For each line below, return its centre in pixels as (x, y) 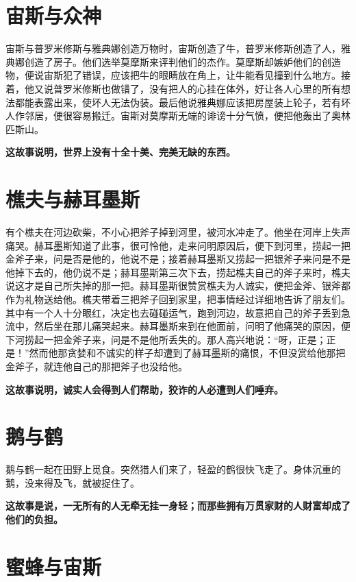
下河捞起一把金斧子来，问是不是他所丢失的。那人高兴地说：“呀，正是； (166, 339)
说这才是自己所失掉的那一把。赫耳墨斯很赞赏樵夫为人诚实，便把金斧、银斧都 (178, 286)
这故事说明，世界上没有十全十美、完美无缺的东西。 (120, 152)
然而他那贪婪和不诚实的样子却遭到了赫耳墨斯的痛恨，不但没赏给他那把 (187, 353)
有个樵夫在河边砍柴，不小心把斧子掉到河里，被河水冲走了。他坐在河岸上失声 (178, 232)
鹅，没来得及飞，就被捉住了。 (73, 482)
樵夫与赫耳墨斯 (73, 199)
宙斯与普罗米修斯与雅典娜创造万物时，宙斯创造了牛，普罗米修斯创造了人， (173, 48)
